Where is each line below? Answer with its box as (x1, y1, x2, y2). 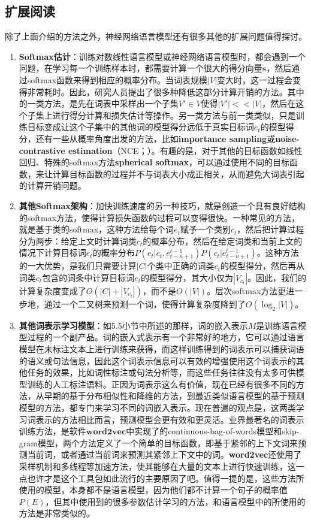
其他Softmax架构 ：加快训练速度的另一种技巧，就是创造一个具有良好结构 (19, 199, 306, 211)
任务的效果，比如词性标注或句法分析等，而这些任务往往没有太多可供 (27, 366, 296, 379)
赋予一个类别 (180, 223, 231, 235)
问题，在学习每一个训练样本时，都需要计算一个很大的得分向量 (19, 62, 262, 74)
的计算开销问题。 (19, 179, 86, 192)
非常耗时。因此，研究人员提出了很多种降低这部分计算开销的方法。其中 (27, 85, 304, 98)
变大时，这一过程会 (217, 73, 293, 86)
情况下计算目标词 (19, 246, 86, 259)
